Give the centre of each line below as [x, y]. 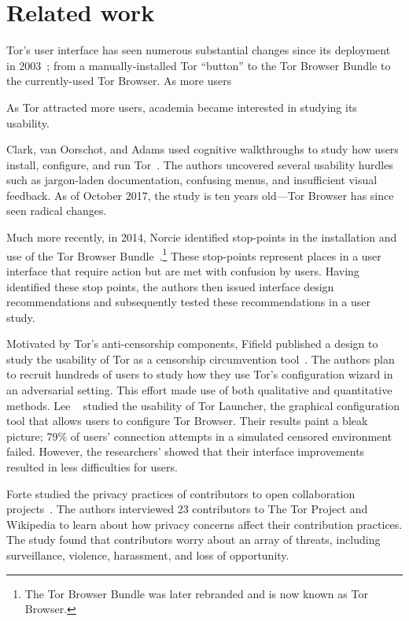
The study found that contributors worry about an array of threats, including [193, 540]
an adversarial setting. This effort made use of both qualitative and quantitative [199, 390]
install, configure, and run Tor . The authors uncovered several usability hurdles [200, 164]
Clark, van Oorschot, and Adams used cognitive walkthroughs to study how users [203, 149]
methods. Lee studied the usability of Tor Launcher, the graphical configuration [203, 405]
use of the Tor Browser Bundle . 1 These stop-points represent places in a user [194, 254]
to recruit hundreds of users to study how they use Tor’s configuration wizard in [200, 374]
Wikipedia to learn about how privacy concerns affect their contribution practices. [204, 524]
